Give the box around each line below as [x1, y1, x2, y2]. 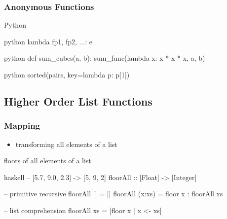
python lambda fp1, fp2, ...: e [4, 36, 92, 46]
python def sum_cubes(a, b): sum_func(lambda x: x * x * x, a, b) [4, 53, 205, 63]
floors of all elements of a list [4, 155, 91, 166]
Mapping [4, 119, 40, 132]
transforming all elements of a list [15, 139, 117, 149]
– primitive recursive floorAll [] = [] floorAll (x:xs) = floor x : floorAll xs [4, 188, 223, 199]
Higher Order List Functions [4, 93, 152, 109]
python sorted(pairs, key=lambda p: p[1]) [4, 70, 130, 79]
